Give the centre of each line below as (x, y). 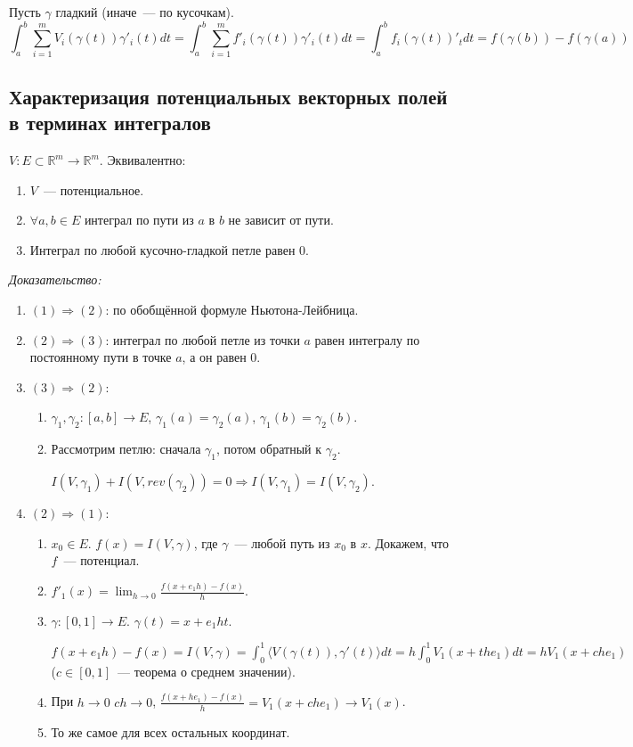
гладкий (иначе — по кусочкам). (145, 12)
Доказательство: (55, 279)
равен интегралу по (367, 339)
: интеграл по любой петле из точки (203, 339)
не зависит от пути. (281, 220)
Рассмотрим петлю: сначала (126, 449)
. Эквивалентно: (142, 160)
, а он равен (214, 357)
